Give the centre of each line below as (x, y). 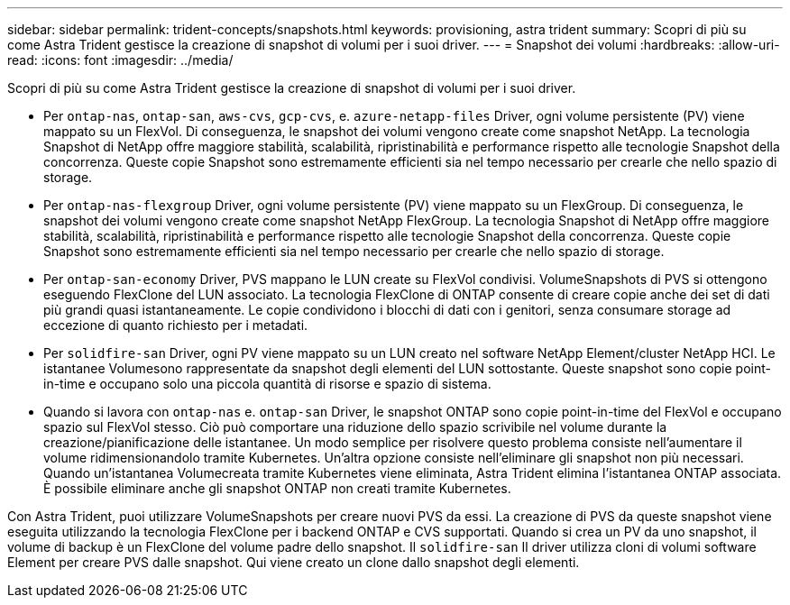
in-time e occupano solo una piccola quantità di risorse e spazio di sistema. (267, 384)
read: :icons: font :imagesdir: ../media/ (120, 60)
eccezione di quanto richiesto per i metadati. (176, 325)
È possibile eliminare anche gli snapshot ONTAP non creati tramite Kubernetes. (277, 488)
